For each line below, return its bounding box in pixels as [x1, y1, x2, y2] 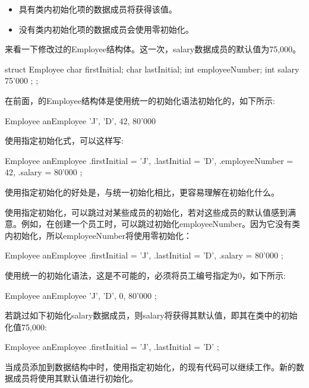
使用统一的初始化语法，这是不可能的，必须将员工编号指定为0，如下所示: [5, 269, 286, 281]
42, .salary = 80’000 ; [5, 166, 83, 178]
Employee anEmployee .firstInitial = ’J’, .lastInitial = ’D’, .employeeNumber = [5, 154, 294, 166]
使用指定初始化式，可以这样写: [5, 134, 124, 147]
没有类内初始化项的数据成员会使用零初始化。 [18, 23, 194, 35]
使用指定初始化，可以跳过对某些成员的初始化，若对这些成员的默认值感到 [5, 206, 288, 218]
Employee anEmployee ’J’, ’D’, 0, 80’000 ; [5, 289, 157, 301]
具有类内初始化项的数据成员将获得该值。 [18, 3, 177, 15]
